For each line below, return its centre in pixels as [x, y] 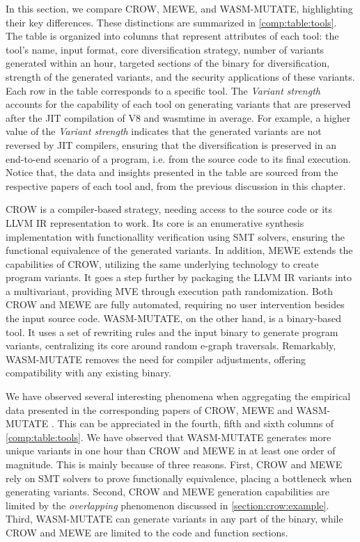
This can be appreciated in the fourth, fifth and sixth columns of [196, 423]
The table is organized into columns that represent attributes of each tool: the [172, 36]
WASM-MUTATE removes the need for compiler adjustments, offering [156, 359]
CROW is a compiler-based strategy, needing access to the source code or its [169, 209]
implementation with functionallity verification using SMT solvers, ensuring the [175, 236]
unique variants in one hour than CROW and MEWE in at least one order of [171, 451]
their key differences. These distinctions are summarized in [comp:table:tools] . [171, 22]
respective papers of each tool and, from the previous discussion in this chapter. [176, 185]
